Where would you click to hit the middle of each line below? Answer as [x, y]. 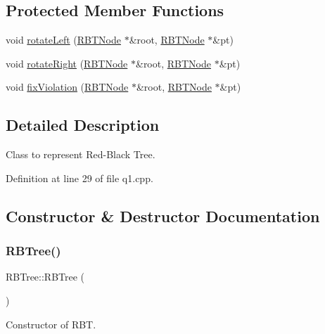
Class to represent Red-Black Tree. [81, 154]
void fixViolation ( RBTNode [67, 87]
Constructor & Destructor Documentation [163, 216]
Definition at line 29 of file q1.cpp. [79, 178]
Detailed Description [83, 125]
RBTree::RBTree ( [45, 277]
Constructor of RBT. [51, 324]
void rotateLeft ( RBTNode [63, 40]
